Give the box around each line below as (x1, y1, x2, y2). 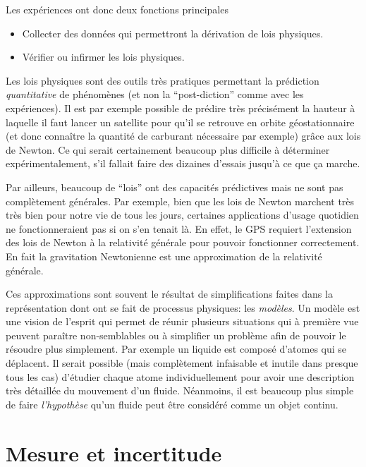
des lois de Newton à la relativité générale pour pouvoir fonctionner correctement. (6, 235, 360, 250)
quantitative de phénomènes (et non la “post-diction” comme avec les (6, 87, 304, 102)
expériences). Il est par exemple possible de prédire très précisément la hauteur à (6, 100, 355, 115)
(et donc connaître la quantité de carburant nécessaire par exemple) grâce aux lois (6, 128, 361, 143)
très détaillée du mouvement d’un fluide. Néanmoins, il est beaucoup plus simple (6, 383, 354, 398)
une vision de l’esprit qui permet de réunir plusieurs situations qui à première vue (6, 314, 359, 329)
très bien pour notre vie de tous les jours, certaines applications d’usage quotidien (6, 207, 359, 222)
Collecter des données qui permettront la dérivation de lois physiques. (22, 25, 324, 40)
